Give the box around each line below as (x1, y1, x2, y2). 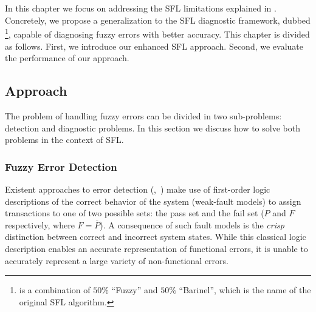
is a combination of (19, 284, 91, 296)
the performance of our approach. (5, 51, 129, 64)
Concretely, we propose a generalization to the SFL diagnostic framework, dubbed (5, 13, 311, 26)
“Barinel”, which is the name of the (179, 284, 311, 296)
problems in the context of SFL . (5, 133, 124, 146)
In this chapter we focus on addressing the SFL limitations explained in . (5, 2, 276, 15)
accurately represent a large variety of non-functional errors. (5, 254, 228, 267)
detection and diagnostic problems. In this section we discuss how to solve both (5, 121, 300, 134)
